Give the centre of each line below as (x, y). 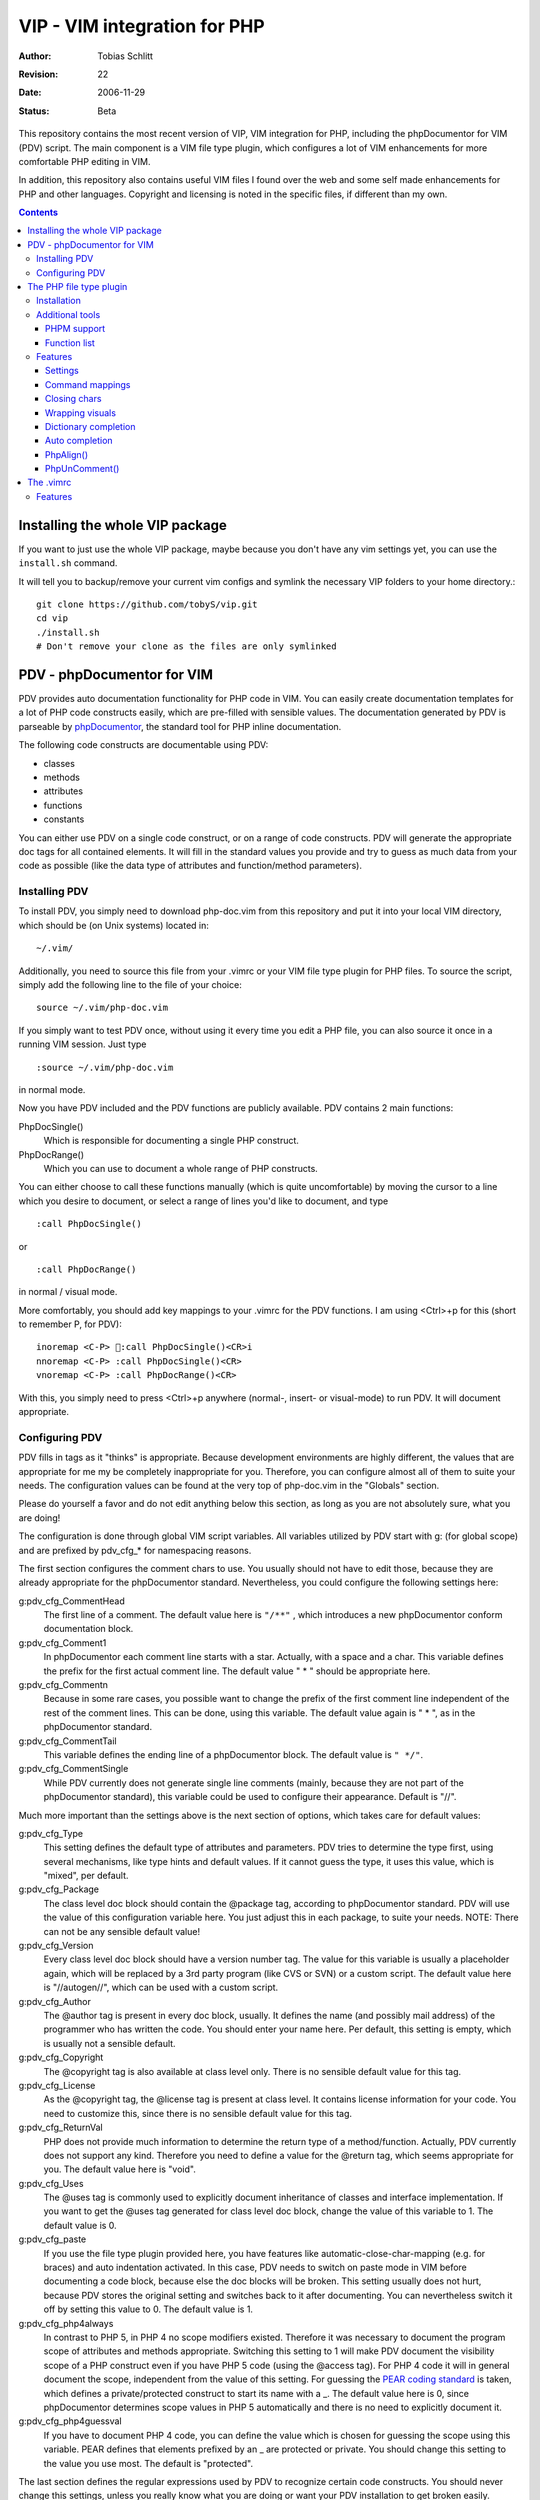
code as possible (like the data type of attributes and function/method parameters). (190, 866)
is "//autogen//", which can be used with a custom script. (161, 1987)
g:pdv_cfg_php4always (66, 2323)
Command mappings (88, 384)
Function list (70, 342)
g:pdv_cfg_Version (56, 1946)
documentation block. (88, 1629)
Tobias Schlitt (125, 56)
